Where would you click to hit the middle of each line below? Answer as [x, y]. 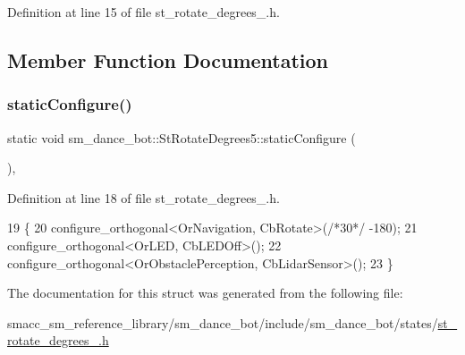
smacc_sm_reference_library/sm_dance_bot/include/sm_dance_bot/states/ [223, 322]
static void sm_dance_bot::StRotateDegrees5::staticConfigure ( [182, 137]
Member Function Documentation [168, 59]
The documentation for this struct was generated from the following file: [205, 293]
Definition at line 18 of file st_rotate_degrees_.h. [144, 197]
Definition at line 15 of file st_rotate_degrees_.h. [144, 12]
